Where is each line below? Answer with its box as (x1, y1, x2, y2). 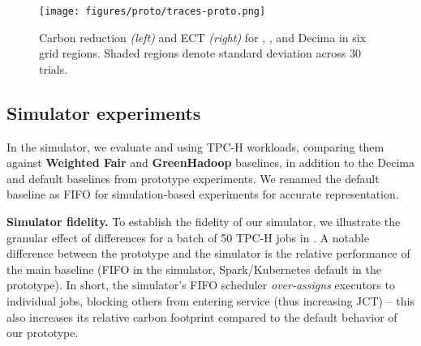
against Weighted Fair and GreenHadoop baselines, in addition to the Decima (6, 154, 415, 171)
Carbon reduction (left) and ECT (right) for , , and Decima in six (39, 28, 367, 45)
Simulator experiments (6, 100, 201, 125)
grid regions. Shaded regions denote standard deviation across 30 (39, 45, 361, 62)
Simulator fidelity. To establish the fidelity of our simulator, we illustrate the (6, 213, 401, 230)
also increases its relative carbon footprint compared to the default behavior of (6, 308, 397, 325)
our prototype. (6, 324, 79, 341)
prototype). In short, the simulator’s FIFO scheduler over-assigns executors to (6, 276, 395, 293)
